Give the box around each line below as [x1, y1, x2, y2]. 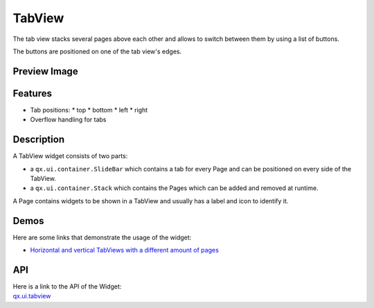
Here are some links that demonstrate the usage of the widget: [12, 233, 192, 241]
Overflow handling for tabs [30, 115, 107, 124]
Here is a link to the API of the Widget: [12, 282, 122, 291]
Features [12, 87, 52, 99]
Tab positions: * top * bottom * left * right [30, 105, 148, 114]
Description [12, 134, 65, 146]
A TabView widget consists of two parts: [12, 152, 128, 160]
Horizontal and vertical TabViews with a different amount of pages [30, 246, 220, 255]
